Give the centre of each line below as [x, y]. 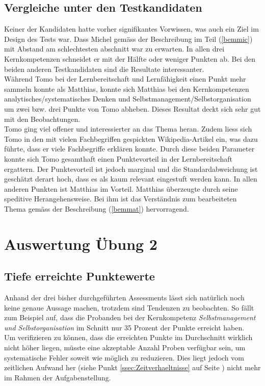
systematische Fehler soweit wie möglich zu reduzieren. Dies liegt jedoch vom [124, 357]
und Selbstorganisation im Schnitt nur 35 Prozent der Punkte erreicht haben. [124, 327]
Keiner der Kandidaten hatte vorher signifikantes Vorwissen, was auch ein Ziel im [131, 29]
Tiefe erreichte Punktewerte [79, 276]
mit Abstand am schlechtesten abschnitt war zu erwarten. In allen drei [114, 49]
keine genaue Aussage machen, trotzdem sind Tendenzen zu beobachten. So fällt [129, 307]
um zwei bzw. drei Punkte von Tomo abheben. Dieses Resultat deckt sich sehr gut [132, 108]
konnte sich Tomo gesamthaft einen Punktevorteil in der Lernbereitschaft [118, 158]
